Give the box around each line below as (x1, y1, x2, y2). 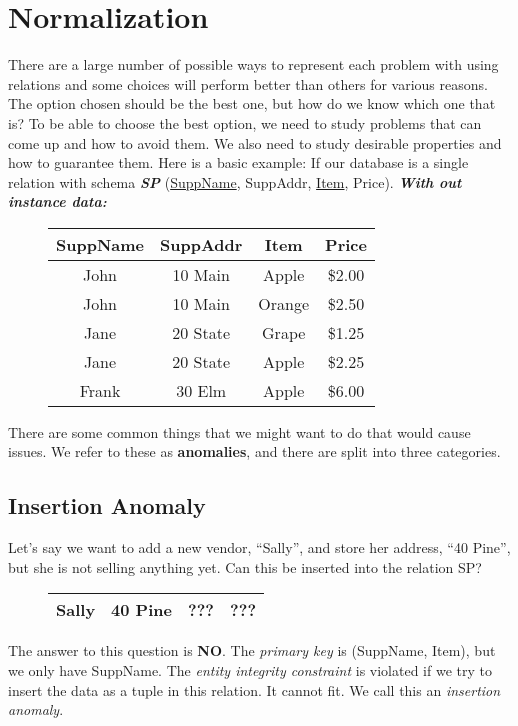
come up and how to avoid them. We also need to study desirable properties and (8, 132, 502, 153)
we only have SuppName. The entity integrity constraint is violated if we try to (8, 660, 492, 681)
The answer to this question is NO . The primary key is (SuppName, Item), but (8, 640, 496, 661)
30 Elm (176, 378, 227, 402)
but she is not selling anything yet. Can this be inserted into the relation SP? (8, 556, 482, 577)
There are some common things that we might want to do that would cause (8, 421, 471, 442)
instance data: (8, 191, 107, 212)
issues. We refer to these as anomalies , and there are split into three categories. (8, 441, 501, 462)
